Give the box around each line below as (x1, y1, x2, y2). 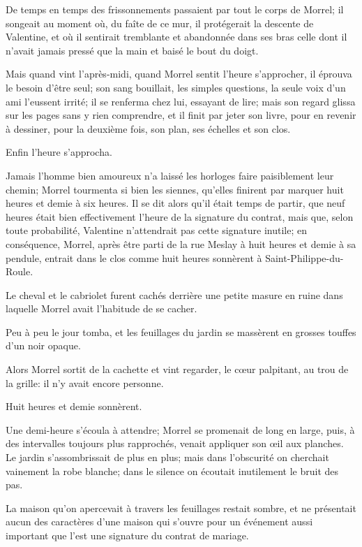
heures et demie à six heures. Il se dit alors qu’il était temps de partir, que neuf (6, 196, 345, 210)
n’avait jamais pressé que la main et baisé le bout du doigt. (6, 43, 259, 57)
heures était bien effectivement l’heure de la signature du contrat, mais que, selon (6, 209, 354, 224)
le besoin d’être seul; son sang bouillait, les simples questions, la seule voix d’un (6, 80, 346, 94)
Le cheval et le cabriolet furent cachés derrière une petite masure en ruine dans (6, 287, 343, 302)
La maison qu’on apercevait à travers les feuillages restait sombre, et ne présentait (6, 500, 356, 515)
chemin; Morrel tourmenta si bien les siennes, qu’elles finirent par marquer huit (6, 182, 344, 196)
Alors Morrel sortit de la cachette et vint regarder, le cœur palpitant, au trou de (6, 362, 349, 377)
